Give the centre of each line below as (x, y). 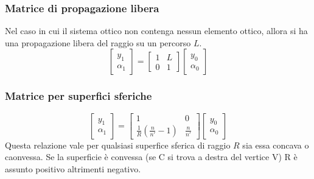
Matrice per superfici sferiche (78, 96)
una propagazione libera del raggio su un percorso (98, 42)
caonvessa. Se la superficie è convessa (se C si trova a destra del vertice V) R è (151, 157)
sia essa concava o (276, 145)
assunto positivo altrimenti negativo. (73, 168)
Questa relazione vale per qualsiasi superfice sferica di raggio (118, 145)
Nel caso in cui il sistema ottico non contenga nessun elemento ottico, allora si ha (156, 31)
